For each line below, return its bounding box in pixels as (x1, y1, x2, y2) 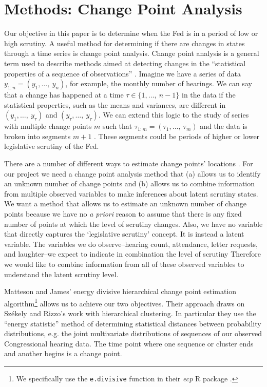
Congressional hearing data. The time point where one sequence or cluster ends (4, 338, 254, 349)
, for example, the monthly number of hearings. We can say (65, 78, 252, 89)
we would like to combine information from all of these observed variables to (4, 259, 244, 269)
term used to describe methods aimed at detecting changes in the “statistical (4, 57, 246, 68)
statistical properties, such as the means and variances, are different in (4, 99, 226, 110)
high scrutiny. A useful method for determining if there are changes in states (4, 37, 245, 48)
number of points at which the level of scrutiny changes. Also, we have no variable (4, 218, 263, 229)
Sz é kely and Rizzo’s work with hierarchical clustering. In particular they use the (4, 308, 256, 319)
